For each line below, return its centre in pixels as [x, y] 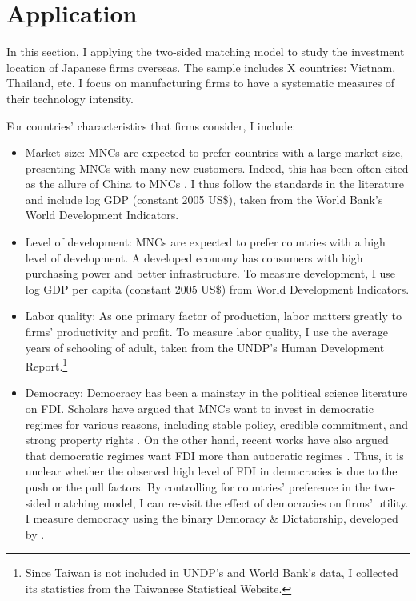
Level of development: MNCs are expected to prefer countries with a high [205, 242]
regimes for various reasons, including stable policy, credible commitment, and [216, 424]
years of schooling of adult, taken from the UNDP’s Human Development [205, 347]
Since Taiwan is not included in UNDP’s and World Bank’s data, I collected [212, 573]
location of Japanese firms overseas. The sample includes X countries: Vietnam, [201, 67]
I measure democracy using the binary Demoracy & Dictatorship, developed [212, 518]
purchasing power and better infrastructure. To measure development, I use [210, 273]
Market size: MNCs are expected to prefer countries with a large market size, [214, 152]
